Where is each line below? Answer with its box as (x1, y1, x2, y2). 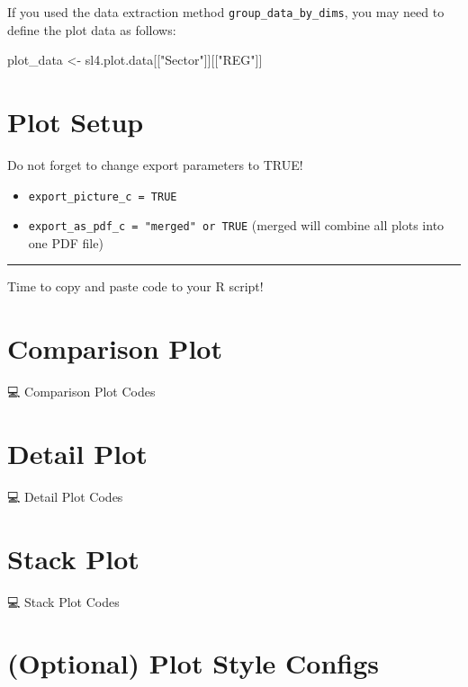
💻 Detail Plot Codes (7, 486, 123, 505)
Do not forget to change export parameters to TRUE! (7, 155, 303, 174)
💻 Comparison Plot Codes (7, 382, 156, 401)
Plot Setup (7, 103, 144, 140)
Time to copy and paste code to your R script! (7, 277, 264, 296)
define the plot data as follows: (7, 20, 176, 39)
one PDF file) (28, 233, 103, 252)
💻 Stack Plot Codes (7, 592, 120, 611)
